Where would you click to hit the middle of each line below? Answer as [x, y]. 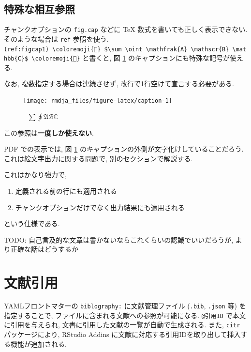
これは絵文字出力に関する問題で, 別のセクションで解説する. [98, 158]
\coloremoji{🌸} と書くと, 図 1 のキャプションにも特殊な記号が [131, 58]
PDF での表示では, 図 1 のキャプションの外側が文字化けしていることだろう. [124, 149]
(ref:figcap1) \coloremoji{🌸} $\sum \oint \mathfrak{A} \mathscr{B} [117, 49]
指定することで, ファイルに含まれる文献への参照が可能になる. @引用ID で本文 [125, 315]
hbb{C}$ [16, 59]
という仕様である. [32, 223]
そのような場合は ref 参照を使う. [56, 38]
